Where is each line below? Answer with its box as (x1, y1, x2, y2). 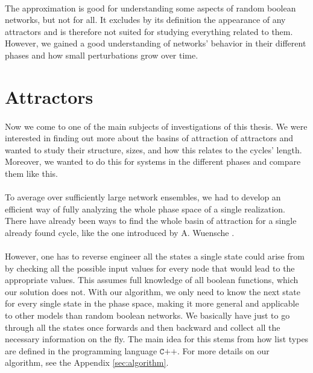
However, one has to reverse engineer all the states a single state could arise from (5, 250, 305, 263)
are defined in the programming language (5, 344, 157, 357)
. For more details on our (177, 344, 270, 357)
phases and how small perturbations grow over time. (5, 48, 198, 61)
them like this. (5, 167, 58, 179)
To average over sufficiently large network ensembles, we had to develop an (5, 191, 281, 203)
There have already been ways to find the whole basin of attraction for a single (5, 214, 297, 227)
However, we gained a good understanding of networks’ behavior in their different (5, 37, 306, 49)
